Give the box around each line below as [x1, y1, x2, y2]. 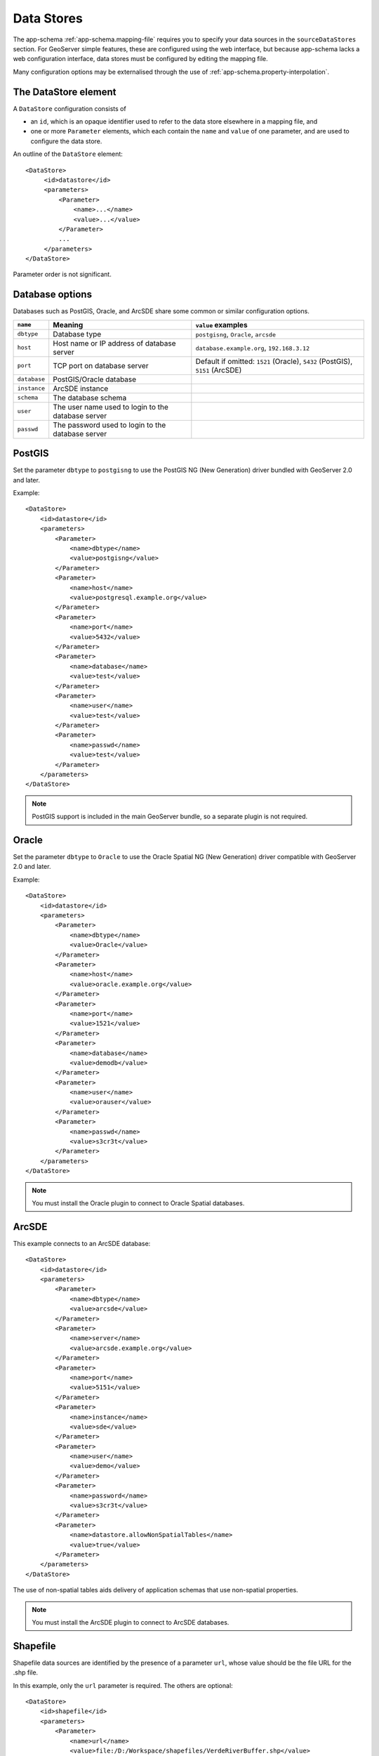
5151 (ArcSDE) [195, 365, 242, 375]
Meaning [53, 320, 84, 329]
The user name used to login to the [53, 402, 168, 412]
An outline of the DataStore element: [13, 150, 123, 158]
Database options [13, 289, 93, 301]
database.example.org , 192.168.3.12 [195, 343, 310, 353]
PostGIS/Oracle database [53, 374, 137, 384]
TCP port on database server [53, 360, 149, 370]
